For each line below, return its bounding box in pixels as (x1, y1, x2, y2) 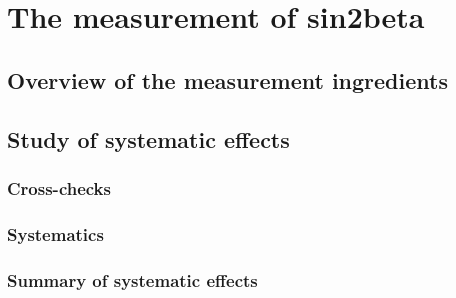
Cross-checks (7, 175, 111, 200)
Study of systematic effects (7, 123, 290, 154)
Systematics (7, 221, 104, 246)
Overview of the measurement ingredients (7, 64, 448, 95)
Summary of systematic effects (7, 267, 258, 292)
